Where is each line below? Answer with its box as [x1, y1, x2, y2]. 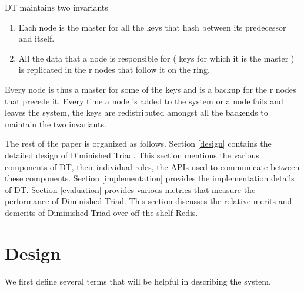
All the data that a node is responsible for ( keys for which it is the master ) [18, 52, 295, 64]
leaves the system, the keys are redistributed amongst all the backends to [5, 106, 268, 119]
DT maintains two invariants [5, 1, 108, 13]
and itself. [18, 32, 55, 45]
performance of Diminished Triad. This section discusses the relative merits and [5, 195, 292, 207]
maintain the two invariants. [5, 117, 106, 130]
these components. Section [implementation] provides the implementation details [5, 172, 295, 184]
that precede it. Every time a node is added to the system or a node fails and [5, 94, 283, 107]
